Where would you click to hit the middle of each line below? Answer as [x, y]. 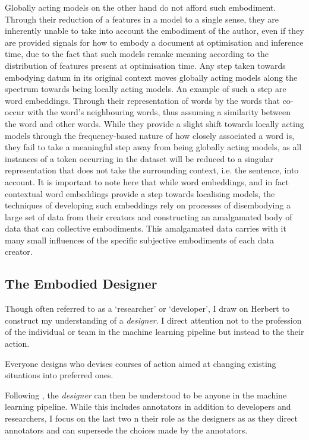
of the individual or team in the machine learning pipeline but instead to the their [154, 332]
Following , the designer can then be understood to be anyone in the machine [146, 395]
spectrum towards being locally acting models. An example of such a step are [146, 89]
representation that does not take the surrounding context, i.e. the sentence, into [152, 170]
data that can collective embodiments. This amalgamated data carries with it [146, 228]
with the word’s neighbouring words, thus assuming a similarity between [159, 112]
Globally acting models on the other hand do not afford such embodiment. [141, 7]
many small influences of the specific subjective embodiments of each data [140, 240]
